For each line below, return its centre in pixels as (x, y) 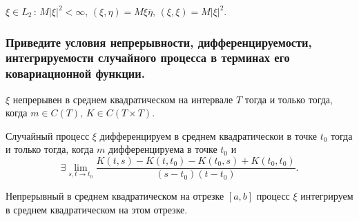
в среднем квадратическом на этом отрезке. (97, 209)
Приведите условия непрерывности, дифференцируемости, (159, 42)
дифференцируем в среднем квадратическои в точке (208, 135)
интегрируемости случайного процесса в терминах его (148, 57)
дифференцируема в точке (163, 149)
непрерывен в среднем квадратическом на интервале (123, 99)
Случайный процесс (48, 135)
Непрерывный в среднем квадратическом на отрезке (115, 196)
